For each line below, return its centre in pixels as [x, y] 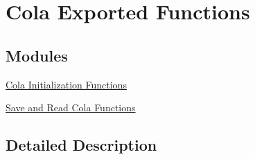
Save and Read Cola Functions [71, 107]
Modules [37, 55]
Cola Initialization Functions [66, 84]
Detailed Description [81, 145]
